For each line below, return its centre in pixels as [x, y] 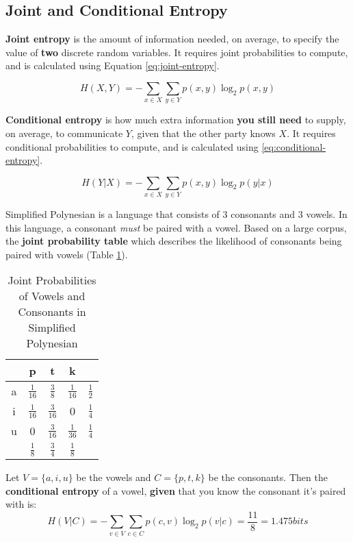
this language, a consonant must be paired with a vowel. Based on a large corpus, [176, 227]
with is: [21, 504]
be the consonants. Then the [268, 477]
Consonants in [52, 312]
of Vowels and [52, 296]
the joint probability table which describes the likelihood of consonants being [174, 241]
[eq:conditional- [294, 146]
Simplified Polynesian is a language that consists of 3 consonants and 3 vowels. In [176, 214]
